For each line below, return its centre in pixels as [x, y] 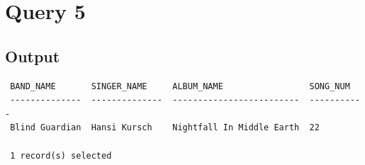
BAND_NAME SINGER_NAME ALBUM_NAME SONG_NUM [180, 86]
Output [33, 56]
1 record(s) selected [61, 155]
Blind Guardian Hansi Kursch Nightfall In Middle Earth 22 [165, 128]
